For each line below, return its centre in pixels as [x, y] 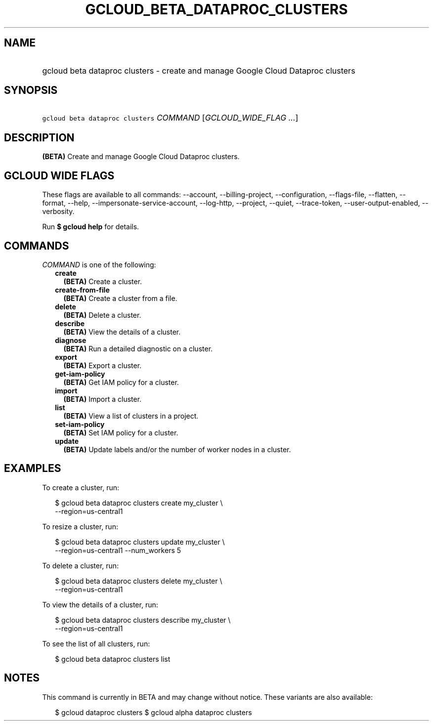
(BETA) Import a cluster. [103, 399]
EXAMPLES [33, 469]
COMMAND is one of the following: [99, 264]
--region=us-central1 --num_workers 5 [118, 550]
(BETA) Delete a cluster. [102, 315]
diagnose [71, 340]
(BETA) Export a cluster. [103, 365]
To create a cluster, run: [81, 487]
